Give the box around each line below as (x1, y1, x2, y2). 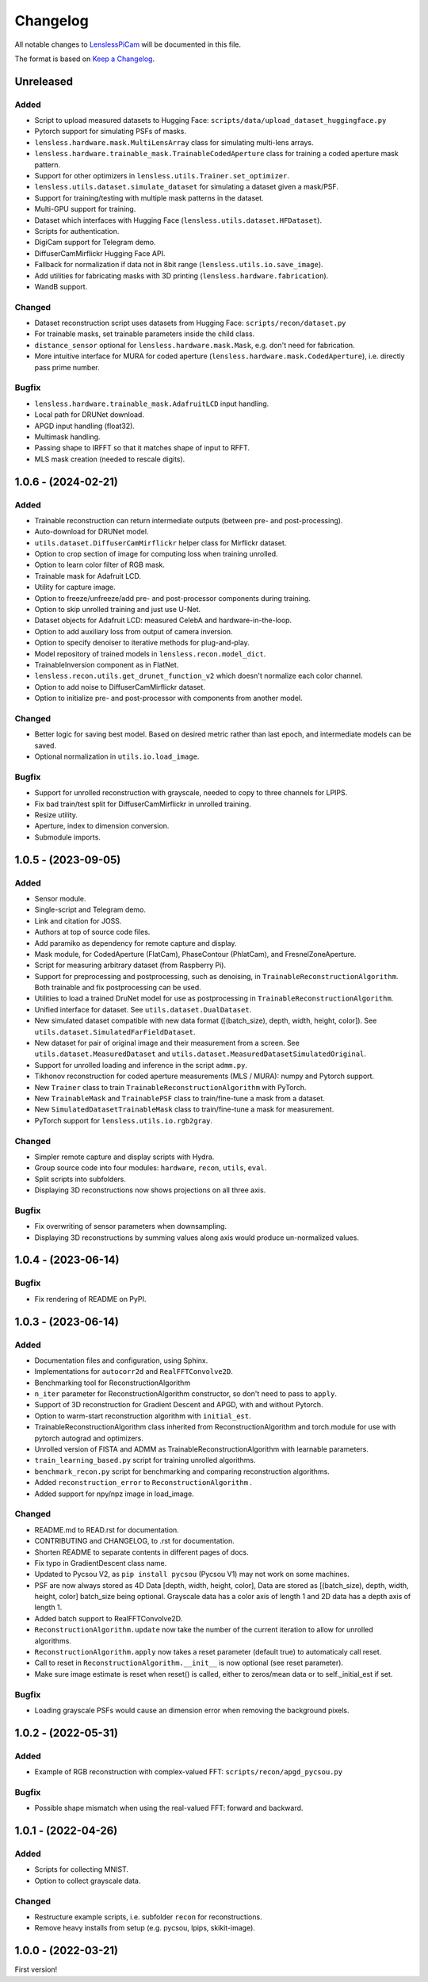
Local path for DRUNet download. (34, 410, 144, 419)
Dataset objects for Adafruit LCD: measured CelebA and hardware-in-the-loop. (34, 615, 292, 626)
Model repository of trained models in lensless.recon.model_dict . (34, 649, 266, 658)
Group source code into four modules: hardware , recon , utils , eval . (34, 1163, 267, 1173)
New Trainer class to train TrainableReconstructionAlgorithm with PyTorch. (34, 1082, 307, 1092)
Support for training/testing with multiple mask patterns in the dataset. (34, 193, 265, 202)
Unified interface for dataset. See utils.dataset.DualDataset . (34, 1004, 252, 1014)
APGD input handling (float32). (34, 421, 135, 430)
